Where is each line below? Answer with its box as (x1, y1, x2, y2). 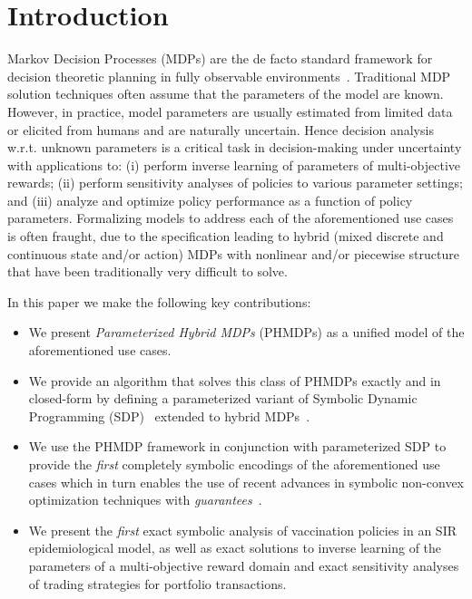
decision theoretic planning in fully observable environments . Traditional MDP (7, 66, 451, 85)
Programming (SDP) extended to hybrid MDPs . (28, 406, 310, 425)
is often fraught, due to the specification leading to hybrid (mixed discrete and (7, 227, 444, 246)
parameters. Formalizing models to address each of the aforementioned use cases (7, 208, 454, 227)
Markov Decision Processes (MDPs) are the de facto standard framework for (7, 49, 433, 68)
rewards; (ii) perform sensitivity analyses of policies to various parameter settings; (7, 173, 463, 192)
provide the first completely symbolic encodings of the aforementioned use (28, 455, 440, 473)
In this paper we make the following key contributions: (7, 292, 311, 311)
